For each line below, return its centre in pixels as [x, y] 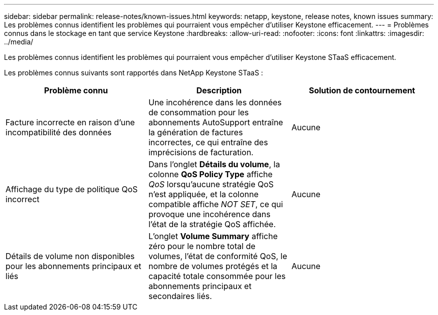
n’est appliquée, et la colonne [203, 194]
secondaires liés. [180, 296]
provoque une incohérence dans [209, 214]
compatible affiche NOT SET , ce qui [215, 204]
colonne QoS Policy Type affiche [210, 174]
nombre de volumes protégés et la [213, 266]
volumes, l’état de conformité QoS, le [218, 256]
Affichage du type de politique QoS [72, 189]
